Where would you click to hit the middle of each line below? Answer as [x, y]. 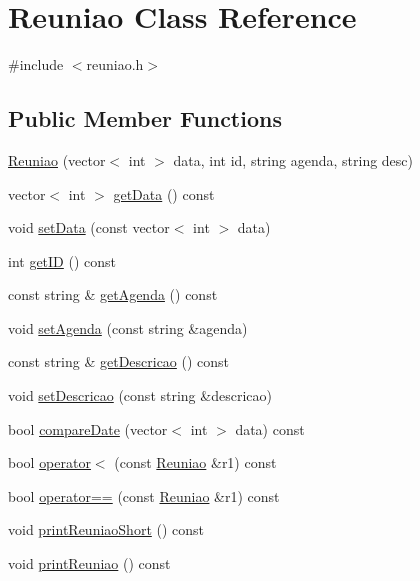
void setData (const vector [89, 227]
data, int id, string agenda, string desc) [293, 159]
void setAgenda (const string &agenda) [128, 327]
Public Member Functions [145, 118]
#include [36, 64]
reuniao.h [115, 64]
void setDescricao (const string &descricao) [140, 395]
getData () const [164, 193]
